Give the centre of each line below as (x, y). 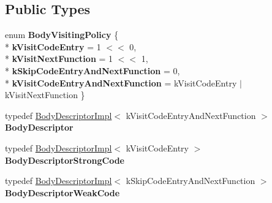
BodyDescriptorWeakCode (62, 192)
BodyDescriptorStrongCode (65, 160)
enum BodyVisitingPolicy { (62, 35)
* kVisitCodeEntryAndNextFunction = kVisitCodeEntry (121, 82)
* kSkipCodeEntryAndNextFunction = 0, (93, 70)
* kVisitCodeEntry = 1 (53, 46)
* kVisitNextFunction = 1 (59, 59)
